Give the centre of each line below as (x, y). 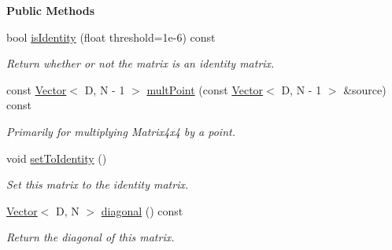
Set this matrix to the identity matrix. (98, 184)
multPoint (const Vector (205, 89)
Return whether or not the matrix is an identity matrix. (141, 63)
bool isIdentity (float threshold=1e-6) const (111, 37)
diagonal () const (142, 210)
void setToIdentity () (57, 158)
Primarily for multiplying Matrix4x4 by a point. (121, 131)
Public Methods (51, 10)
